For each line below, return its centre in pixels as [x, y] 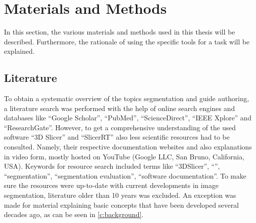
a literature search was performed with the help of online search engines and [120, 108]
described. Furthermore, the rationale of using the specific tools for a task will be [127, 41]
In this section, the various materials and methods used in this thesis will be [120, 32]
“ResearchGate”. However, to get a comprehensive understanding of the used [120, 127]
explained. [19, 51]
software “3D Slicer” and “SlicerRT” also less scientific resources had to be [117, 137]
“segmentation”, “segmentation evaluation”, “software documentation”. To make [125, 175]
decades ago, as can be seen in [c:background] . [74, 214]
